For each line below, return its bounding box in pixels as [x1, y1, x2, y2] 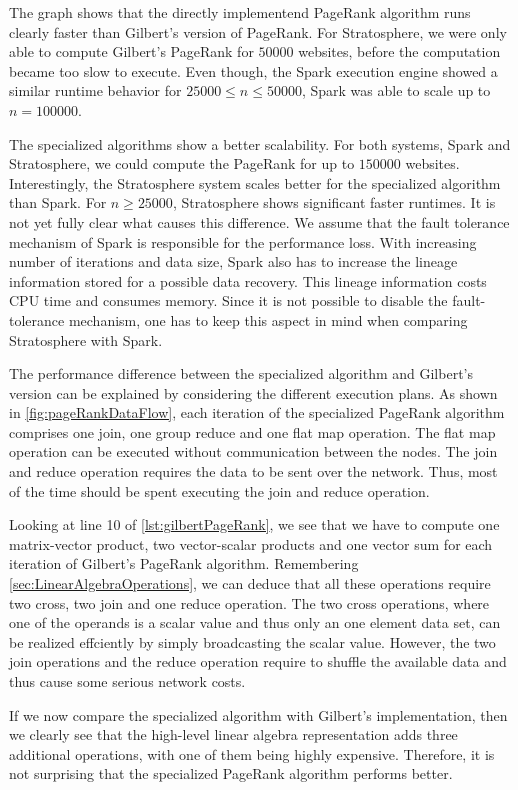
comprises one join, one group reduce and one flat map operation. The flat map [9, 421, 496, 442]
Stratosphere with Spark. [9, 329, 163, 350]
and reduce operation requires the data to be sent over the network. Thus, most [9, 461, 498, 482]
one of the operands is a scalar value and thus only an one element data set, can [9, 612, 501, 633]
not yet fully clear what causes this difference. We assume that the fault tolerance [9, 211, 510, 232]
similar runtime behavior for [9, 80, 182, 101]
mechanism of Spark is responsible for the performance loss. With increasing [9, 231, 477, 252]
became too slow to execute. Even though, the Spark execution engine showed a [9, 60, 498, 81]
